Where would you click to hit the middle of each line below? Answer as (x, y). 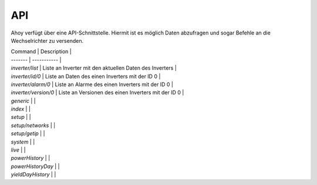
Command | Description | (41, 52)
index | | (21, 109)
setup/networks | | (33, 125)
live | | (18, 150)
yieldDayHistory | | (33, 174)
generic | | (23, 101)
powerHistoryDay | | (35, 166)
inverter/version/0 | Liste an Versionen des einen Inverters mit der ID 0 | (97, 92)
